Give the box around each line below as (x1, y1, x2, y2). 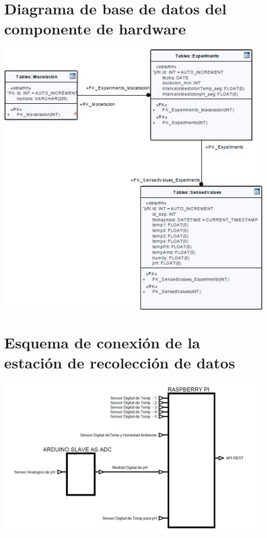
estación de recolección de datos (4, 352, 235, 373)
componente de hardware (4, 18, 186, 39)
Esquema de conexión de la (4, 332, 200, 353)
